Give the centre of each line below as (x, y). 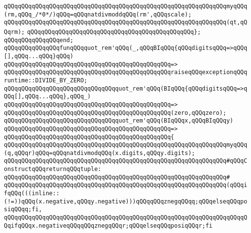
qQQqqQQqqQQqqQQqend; (39, 40)
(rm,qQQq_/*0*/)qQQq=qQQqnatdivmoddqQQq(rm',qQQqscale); (98, 14)
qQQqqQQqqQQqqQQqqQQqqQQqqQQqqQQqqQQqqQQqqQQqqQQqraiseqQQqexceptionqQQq (126, 72)
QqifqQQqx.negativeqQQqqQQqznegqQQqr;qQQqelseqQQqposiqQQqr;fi (108, 225)
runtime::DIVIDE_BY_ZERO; (46, 80)
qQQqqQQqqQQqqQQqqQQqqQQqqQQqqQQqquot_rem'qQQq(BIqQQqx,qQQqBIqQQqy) (119, 121)
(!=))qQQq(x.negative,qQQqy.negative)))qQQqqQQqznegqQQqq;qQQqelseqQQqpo (126, 201)
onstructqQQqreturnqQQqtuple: (53, 169)
